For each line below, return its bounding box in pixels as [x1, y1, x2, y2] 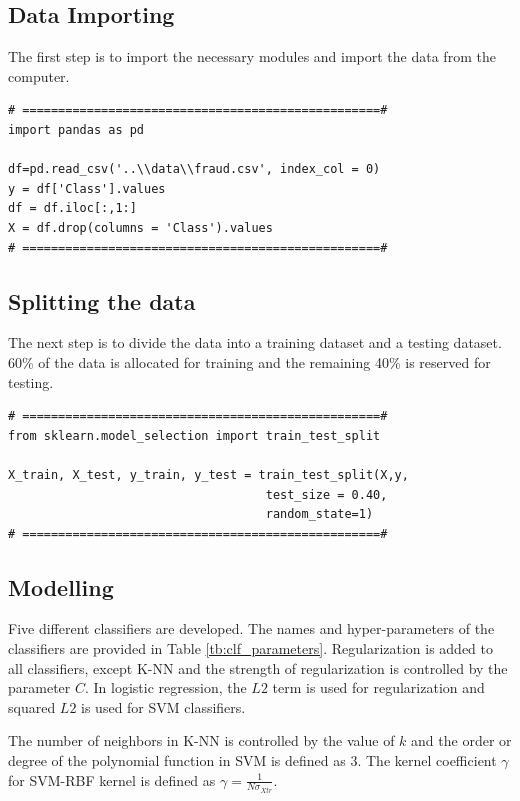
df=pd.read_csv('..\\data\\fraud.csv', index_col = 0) [8, 162, 381, 177]
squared [8, 696, 56, 717]
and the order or [411, 730, 512, 751]
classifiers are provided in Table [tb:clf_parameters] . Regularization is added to [8, 638, 494, 659]
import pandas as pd [8, 122, 145, 137]
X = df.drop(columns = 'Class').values [8, 220, 273, 235]
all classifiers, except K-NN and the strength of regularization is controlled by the [8, 657, 508, 678]
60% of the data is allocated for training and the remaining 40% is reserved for [8, 351, 491, 372]
